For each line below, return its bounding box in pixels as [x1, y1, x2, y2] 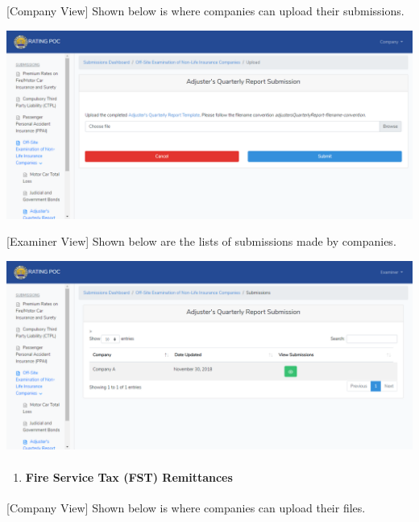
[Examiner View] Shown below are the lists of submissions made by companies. [6, 233, 396, 250]
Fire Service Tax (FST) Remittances [25, 468, 233, 485]
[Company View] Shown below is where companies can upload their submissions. [6, 2, 404, 19]
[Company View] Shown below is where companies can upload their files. [6, 499, 366, 516]
